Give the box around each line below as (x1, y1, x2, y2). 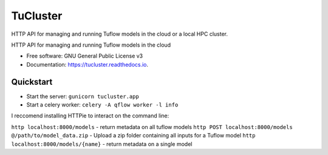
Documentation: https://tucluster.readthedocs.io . (26, 61, 149, 68)
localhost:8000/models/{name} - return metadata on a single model (11, 140, 193, 148)
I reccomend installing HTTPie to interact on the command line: (11, 112, 169, 119)
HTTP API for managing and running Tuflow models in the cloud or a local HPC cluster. (11, 30, 228, 38)
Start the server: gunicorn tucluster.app (26, 93, 139, 100)
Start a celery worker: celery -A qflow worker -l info (26, 101, 179, 108)
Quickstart (11, 76, 53, 87)
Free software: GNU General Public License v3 (26, 52, 143, 60)
